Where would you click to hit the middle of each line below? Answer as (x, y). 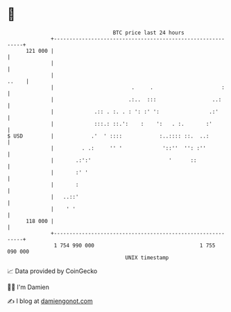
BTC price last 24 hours (149, 33)
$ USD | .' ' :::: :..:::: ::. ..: (108, 136)
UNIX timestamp (147, 257)
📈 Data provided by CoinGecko (52, 271)
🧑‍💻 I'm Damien (28, 287)
